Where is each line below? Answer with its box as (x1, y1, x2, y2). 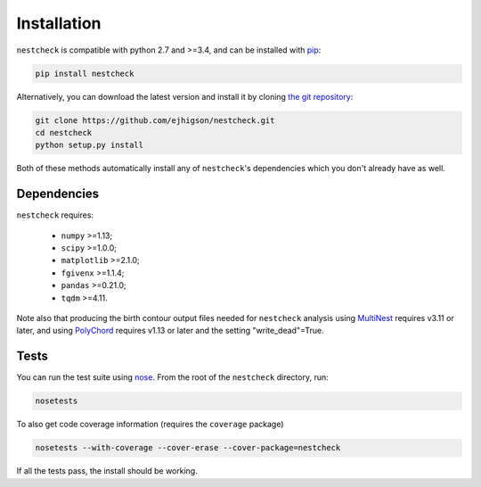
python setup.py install (35, 140, 144, 151)
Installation (16, 13, 102, 33)
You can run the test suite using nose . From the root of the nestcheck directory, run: (16, 372, 329, 383)
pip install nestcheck (35, 68, 135, 78)
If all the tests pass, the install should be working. (16, 466, 198, 476)
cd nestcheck (35, 128, 93, 137)
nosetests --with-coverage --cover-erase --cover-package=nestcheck (35, 442, 341, 453)
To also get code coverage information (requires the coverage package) (16, 419, 284, 430)
